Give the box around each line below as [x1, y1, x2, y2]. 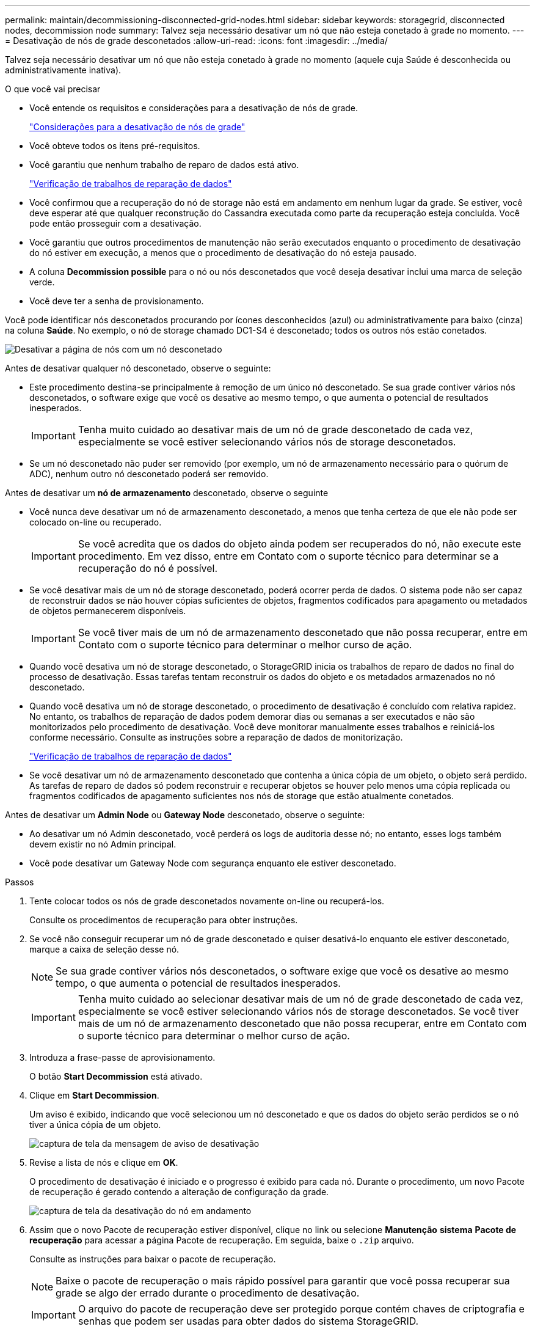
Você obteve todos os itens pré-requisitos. [29, 141, 200, 151]
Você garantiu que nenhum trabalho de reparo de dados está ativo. [29, 159, 299, 170]
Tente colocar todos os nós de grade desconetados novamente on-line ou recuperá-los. [29, 896, 385, 906]
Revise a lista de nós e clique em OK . [29, 1157, 178, 1168]
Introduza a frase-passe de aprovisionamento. [29, 1052, 216, 1063]
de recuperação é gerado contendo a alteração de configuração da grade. [29, 1187, 329, 1197]
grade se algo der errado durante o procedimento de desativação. [56, 1287, 360, 1299]
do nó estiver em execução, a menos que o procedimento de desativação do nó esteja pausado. [29, 247, 417, 258]
